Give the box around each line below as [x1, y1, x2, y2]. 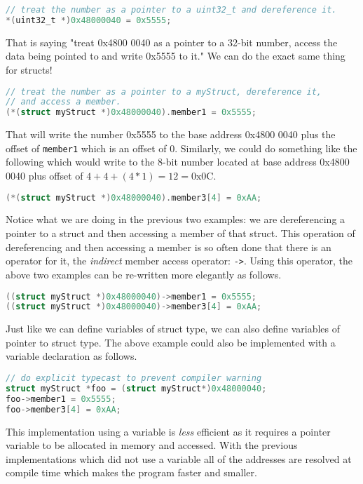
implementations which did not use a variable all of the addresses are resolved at [6, 451, 352, 466]
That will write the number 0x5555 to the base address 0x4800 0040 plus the [6, 127, 336, 142]
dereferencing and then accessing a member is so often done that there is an [6, 239, 331, 254]
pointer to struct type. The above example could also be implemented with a [6, 335, 336, 349]
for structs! [6, 62, 53, 76]
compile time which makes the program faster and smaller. [6, 465, 257, 480]
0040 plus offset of [6, 168, 83, 182]
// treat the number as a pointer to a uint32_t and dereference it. [6, 5, 337, 15]
